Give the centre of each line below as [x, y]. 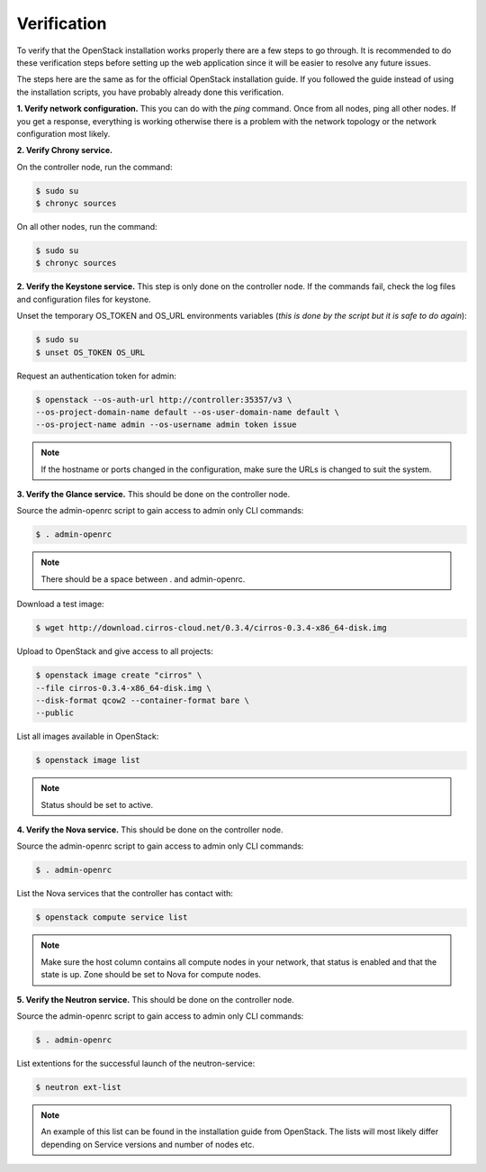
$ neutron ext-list [78, 1087]
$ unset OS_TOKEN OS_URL [90, 352]
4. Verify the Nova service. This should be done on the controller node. [150, 830]
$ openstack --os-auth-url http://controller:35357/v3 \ [164, 400]
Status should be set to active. [97, 804]
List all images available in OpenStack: [88, 736]
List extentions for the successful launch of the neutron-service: [136, 1063]
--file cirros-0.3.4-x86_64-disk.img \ [123, 688]
